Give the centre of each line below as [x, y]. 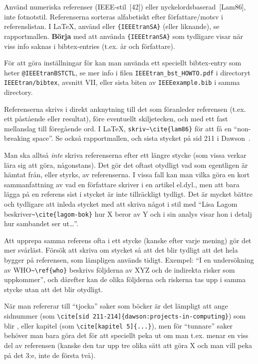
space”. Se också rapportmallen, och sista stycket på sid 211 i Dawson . [141, 138]
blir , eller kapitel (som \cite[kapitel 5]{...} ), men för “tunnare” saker [118, 325]
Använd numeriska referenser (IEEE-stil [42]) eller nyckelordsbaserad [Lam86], [125, 6]
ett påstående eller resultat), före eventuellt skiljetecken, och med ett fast [116, 119]
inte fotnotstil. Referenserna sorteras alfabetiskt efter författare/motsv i [114, 16]
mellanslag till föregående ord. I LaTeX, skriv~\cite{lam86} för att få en [118, 128]
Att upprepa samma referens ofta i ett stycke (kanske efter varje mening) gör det [128, 240]
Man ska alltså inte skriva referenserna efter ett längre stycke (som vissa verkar [125, 155]
